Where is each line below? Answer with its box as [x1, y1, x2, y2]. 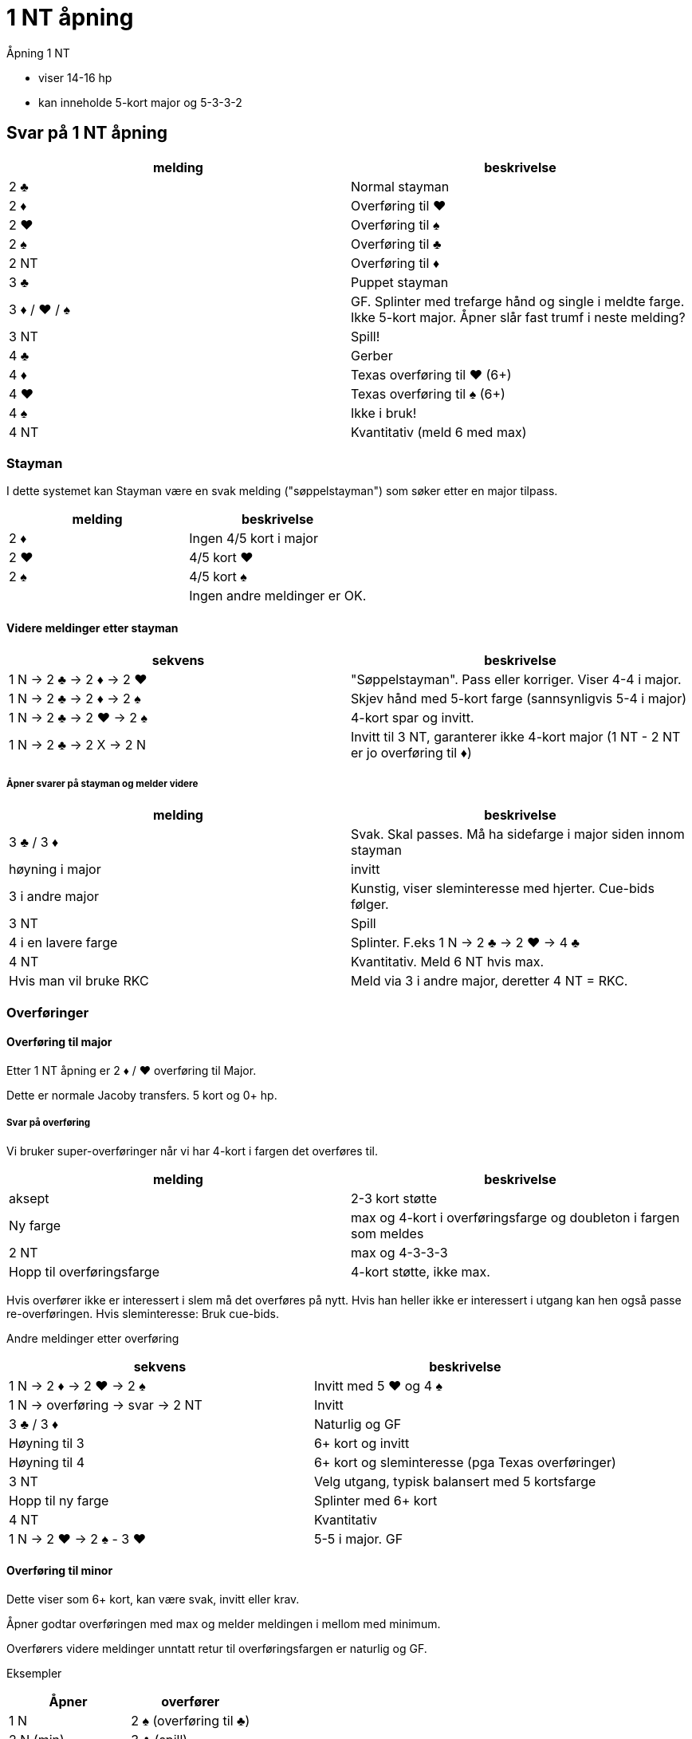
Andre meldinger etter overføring [6, 1331, 179, 1345]
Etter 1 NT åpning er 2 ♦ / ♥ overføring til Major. [6, 1063, 257, 1077]
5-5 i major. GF [313, 1530, 403, 1547]
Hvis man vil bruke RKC [9, 973, 149, 989]
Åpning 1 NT [6, 45, 70, 60]
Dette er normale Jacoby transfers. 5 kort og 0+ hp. [6, 1088, 277, 1102]
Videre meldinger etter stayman [6, 620, 179, 635]
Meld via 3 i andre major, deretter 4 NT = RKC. [351, 973, 628, 989]
